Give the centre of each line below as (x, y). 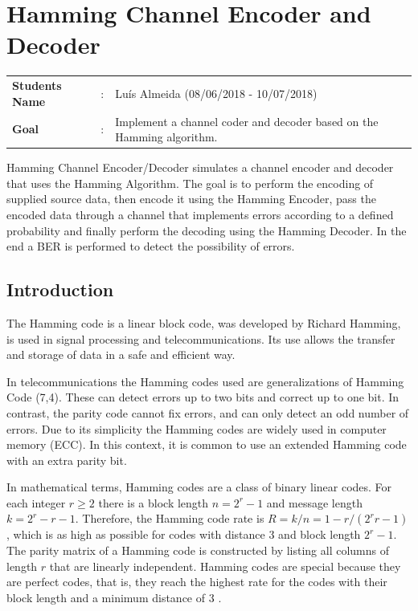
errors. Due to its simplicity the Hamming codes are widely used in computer (197, 428)
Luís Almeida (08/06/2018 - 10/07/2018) (216, 93)
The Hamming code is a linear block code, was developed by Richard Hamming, (204, 322)
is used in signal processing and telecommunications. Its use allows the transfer (201, 338)
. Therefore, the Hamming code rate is (170, 518)
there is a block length (154, 502)
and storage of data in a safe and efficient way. (121, 354)
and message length (314, 502)
